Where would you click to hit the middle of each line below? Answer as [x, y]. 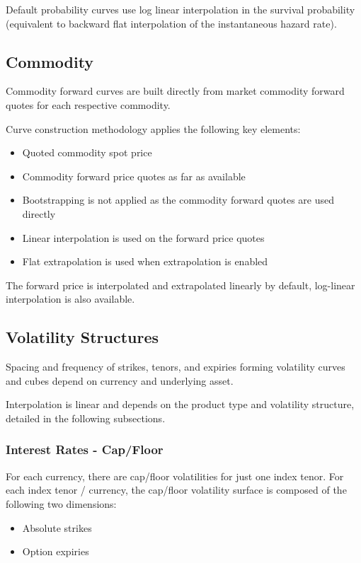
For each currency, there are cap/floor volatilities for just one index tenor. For [175, 476]
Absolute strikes [57, 527]
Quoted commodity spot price [87, 152]
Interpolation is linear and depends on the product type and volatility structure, [180, 404]
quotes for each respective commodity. [88, 104]
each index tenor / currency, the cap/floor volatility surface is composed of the [176, 490]
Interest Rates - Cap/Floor [85, 449]
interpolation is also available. [70, 299]
